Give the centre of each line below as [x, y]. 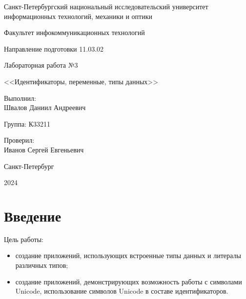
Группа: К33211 [27, 123]
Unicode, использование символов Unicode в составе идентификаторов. [122, 291]
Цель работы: [24, 239]
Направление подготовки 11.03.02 [54, 48]
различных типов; [42, 265]
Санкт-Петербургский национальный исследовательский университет [106, 6]
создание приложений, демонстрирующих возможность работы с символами [129, 281]
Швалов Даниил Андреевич [45, 107]
